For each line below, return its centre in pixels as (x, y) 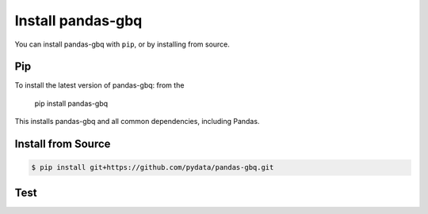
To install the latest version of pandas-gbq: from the (99, 85)
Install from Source (63, 144)
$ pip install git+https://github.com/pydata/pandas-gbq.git (153, 167)
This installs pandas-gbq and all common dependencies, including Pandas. (137, 122)
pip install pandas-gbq (71, 103)
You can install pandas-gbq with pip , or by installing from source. (122, 44)
